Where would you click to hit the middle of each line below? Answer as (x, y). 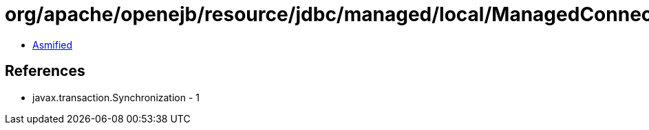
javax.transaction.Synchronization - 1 (116, 97)
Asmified (53, 44)
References (45, 71)
